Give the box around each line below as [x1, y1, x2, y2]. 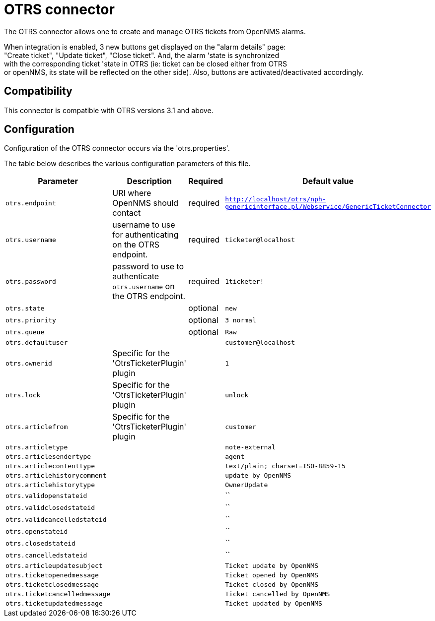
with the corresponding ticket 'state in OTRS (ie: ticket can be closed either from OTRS [4, 59, 287, 68]
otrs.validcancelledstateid [5, 515, 107, 523]
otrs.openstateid [5, 527, 68, 535]
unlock [225, 391, 249, 399]
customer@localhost [225, 339, 295, 347]
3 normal [225, 316, 256, 324]
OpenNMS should [112, 198, 179, 208]
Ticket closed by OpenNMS [225, 581, 318, 589]
